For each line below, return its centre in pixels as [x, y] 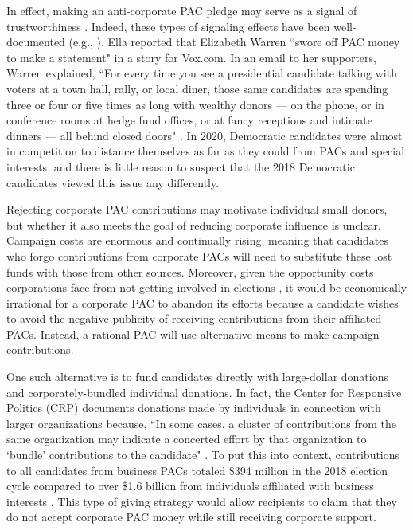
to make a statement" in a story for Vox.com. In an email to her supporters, [191, 57]
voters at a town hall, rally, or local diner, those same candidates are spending [197, 88]
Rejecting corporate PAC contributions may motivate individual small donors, [197, 209]
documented [36, 42]
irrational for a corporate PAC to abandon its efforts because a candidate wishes [203, 302]
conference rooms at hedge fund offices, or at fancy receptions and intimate [190, 120]
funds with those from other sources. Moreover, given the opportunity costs [190, 271]
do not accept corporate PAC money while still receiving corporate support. [191, 517]
